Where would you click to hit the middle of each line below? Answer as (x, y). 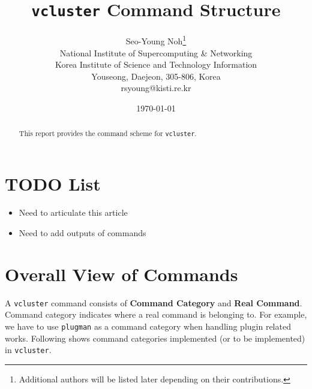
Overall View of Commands (121, 274)
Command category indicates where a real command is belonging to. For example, (156, 314)
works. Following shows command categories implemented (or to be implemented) (155, 338)
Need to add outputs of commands (82, 232)
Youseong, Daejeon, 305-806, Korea (156, 76)
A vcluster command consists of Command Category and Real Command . (154, 302)
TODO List (53, 184)
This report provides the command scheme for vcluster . (108, 133)
